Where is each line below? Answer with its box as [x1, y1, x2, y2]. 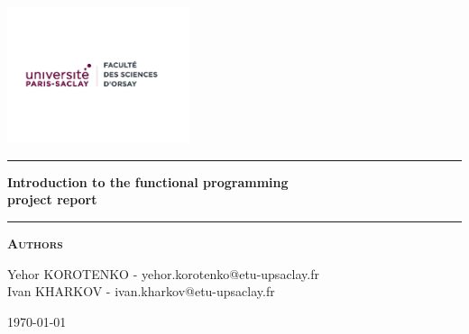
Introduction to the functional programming [7, 172, 289, 191]
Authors [7, 234, 63, 253]
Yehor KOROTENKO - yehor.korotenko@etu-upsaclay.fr [7, 264, 319, 283]
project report [7, 190, 97, 209]
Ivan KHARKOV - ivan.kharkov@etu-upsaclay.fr [7, 282, 275, 301]
